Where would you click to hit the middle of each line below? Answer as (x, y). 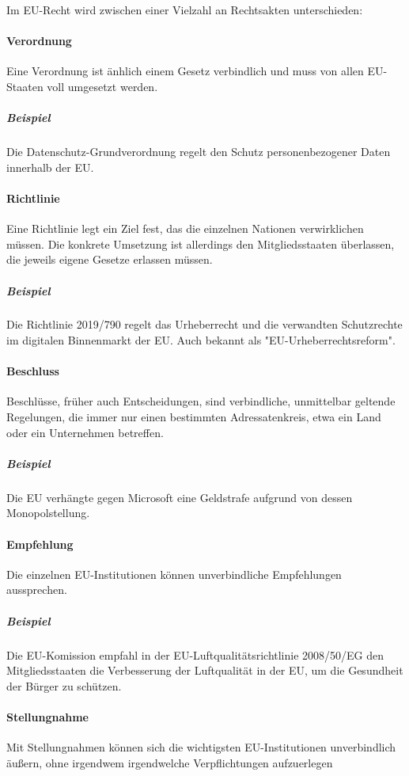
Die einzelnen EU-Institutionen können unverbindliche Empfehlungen (174, 574)
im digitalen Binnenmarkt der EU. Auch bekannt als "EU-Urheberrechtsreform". (201, 340)
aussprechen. (37, 590)
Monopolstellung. (48, 513)
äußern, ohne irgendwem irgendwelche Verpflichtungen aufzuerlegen (170, 762)
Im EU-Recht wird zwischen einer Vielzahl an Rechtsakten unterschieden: (185, 10)
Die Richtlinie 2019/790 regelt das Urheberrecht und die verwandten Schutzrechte (204, 324)
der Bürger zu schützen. (64, 685)
